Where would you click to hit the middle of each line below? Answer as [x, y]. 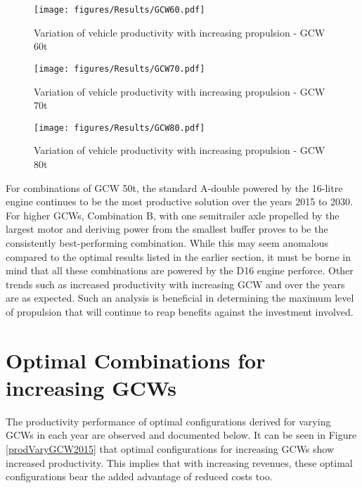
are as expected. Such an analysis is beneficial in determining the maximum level [180, 298]
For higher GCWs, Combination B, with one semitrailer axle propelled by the [173, 215]
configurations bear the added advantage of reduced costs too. [139, 476]
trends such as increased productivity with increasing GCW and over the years [175, 284]
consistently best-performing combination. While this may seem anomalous [167, 242]
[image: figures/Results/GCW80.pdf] [119, 128]
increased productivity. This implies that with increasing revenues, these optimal [179, 462]
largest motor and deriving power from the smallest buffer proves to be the [167, 229]
